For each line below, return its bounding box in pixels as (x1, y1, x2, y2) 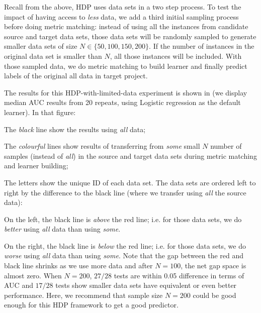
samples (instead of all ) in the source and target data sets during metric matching (4, 150, 257, 161)
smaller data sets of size (4, 41, 77, 51)
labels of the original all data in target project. (4, 70, 148, 81)
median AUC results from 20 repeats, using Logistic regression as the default (4, 97, 241, 108)
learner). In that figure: (4, 107, 76, 117)
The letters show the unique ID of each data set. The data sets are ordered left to (4, 177, 256, 187)
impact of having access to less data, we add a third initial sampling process (4, 11, 239, 22)
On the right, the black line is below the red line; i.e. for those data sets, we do (4, 240, 246, 251)
